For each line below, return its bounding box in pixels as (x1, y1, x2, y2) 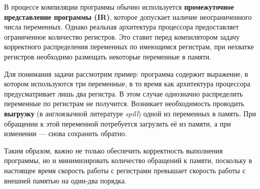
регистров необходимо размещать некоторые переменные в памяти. (4, 51, 212, 61)
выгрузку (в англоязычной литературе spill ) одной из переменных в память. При (4, 108, 256, 118)
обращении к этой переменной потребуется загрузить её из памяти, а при (4, 118, 231, 129)
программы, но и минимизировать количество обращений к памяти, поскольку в (4, 155, 252, 166)
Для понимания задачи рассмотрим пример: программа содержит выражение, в (4, 68, 248, 79)
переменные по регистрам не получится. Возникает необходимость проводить (4, 98, 244, 109)
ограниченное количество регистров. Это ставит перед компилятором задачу (4, 31, 240, 42)
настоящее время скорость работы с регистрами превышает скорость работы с (4, 165, 246, 175)
